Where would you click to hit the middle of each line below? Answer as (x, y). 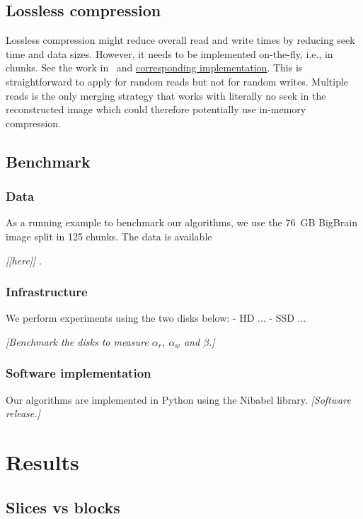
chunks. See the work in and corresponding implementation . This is (154, 68)
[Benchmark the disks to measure (77, 341)
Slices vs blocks (63, 507)
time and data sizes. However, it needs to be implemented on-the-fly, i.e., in (169, 53)
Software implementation (79, 373)
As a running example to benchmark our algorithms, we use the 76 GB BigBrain (181, 222)
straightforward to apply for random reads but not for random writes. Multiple (177, 81)
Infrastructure (47, 292)
